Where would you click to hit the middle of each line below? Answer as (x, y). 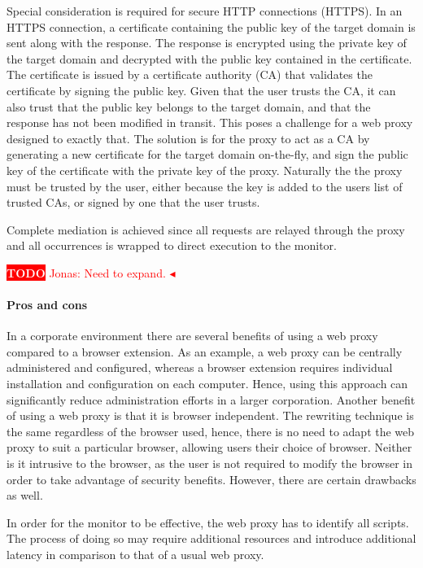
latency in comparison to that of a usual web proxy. (135, 555)
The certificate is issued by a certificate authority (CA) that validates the (190, 74)
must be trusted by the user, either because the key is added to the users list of (205, 186)
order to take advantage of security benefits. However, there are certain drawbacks (211, 479)
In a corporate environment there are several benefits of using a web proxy (192, 336)
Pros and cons (47, 305)
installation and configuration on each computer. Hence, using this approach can (207, 384)
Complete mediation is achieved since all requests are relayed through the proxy (206, 229)
